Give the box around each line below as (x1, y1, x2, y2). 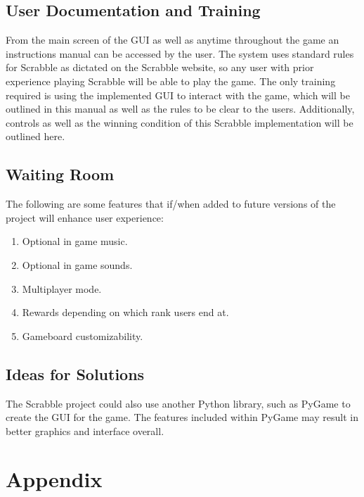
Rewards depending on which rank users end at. (22, 305, 229, 320)
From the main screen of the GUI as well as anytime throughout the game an (6, 32, 339, 47)
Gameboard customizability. (22, 328, 143, 343)
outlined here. (6, 129, 65, 144)
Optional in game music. (22, 234, 128, 249)
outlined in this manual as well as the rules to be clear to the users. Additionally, (6, 101, 355, 116)
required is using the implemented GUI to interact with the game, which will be (6, 87, 350, 102)
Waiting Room (6, 163, 115, 185)
